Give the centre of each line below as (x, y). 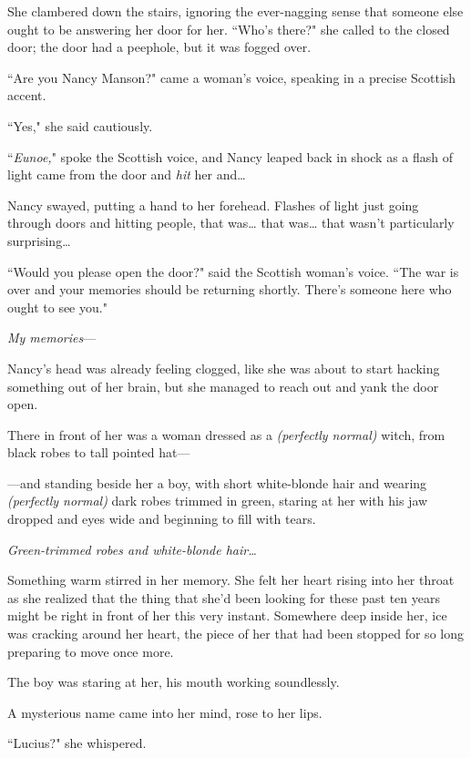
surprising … (39, 240)
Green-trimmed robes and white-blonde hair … (132, 549)
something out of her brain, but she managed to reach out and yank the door (223, 386)
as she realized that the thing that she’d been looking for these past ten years (224, 597)
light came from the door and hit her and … (127, 174)
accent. (27, 95)
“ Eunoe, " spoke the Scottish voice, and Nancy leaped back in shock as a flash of (230, 156)
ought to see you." (57, 307)
